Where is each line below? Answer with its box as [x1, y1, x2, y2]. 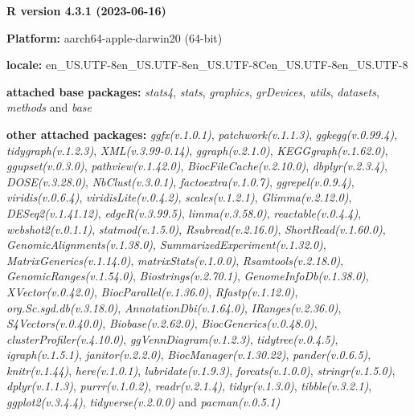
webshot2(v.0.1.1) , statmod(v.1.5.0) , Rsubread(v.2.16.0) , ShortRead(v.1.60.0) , [6, 220, 386, 237]
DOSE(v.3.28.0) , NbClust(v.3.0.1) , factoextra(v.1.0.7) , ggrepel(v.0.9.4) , [6, 173, 355, 190]
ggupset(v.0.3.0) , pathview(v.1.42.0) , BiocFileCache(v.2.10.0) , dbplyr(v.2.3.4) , [6, 157, 387, 174]
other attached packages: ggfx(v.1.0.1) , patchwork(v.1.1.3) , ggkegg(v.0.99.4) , [6, 125, 398, 142]
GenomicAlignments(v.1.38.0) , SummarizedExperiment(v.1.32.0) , [6, 236, 326, 253]
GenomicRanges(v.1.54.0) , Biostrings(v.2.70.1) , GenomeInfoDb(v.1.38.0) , [6, 267, 369, 284]
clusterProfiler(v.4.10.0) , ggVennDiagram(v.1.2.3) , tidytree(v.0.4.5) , [6, 330, 338, 347]
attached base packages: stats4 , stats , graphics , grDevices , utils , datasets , [6, 83, 379, 100]
